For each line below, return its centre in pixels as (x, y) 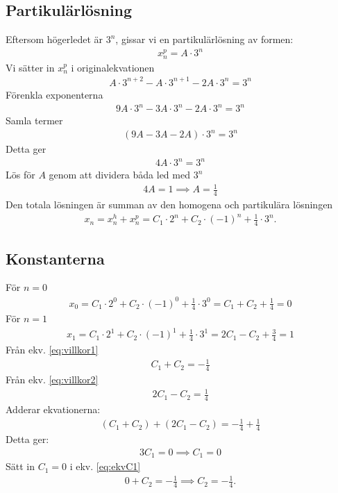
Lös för (20, 175)
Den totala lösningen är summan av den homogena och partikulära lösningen (169, 204)
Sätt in (20, 466)
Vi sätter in (30, 67)
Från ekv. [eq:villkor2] (52, 379)
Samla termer (34, 120)
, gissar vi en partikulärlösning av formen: (204, 39)
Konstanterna (55, 258)
